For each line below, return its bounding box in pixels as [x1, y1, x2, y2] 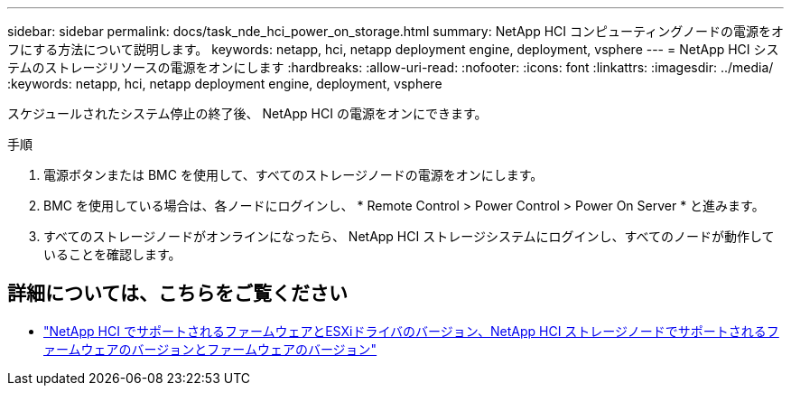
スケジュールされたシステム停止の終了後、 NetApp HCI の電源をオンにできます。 [7, 106, 488, 121]
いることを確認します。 [43, 247, 181, 262]
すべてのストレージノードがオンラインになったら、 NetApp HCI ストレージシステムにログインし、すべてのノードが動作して [43, 229, 775, 244]
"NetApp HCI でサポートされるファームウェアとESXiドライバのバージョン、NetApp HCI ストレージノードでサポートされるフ [43, 323, 779, 339]
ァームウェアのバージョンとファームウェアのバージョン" [43, 341, 377, 357]
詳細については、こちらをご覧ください [7, 282, 348, 305]
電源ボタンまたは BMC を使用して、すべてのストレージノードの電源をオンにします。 [43, 167, 544, 182]
